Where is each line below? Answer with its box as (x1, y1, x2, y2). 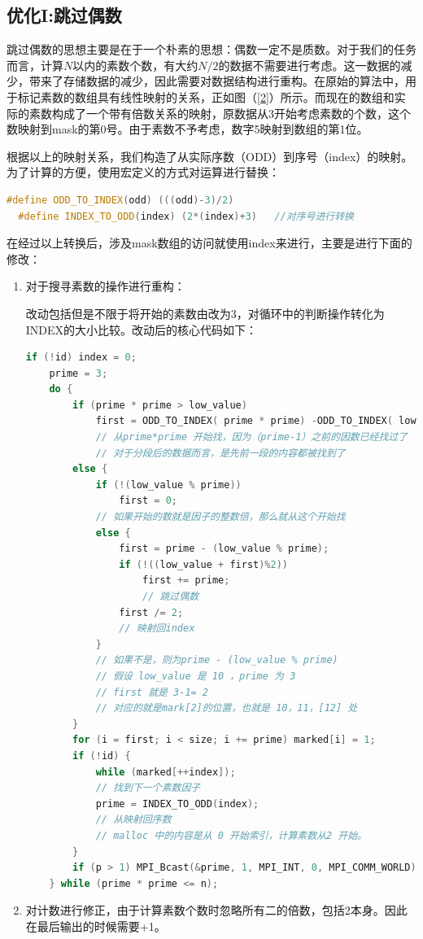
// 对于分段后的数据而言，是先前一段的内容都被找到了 (95, 447, 346, 459)
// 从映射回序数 (95, 814, 172, 826)
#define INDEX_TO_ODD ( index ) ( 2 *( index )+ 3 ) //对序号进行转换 (18, 210, 355, 222)
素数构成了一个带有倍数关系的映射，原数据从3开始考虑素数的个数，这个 (28, 104, 411, 121)
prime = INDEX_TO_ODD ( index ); (95, 797, 259, 810)
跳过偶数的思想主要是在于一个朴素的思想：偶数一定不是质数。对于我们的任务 (7, 41, 416, 58)
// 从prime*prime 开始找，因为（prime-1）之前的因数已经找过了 (95, 431, 408, 443)
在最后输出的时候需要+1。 (25, 917, 166, 934)
